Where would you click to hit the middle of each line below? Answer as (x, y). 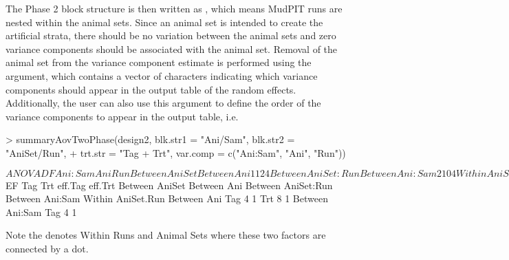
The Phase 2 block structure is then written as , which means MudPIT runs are (174, 8)
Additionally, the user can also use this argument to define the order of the (163, 103)
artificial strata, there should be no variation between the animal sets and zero (171, 35)
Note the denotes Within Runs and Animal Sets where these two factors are (166, 235)
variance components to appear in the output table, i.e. (122, 116)
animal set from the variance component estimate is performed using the (159, 62)
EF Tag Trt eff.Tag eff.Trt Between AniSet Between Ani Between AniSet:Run (169, 185)
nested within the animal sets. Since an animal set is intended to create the (164, 22)
